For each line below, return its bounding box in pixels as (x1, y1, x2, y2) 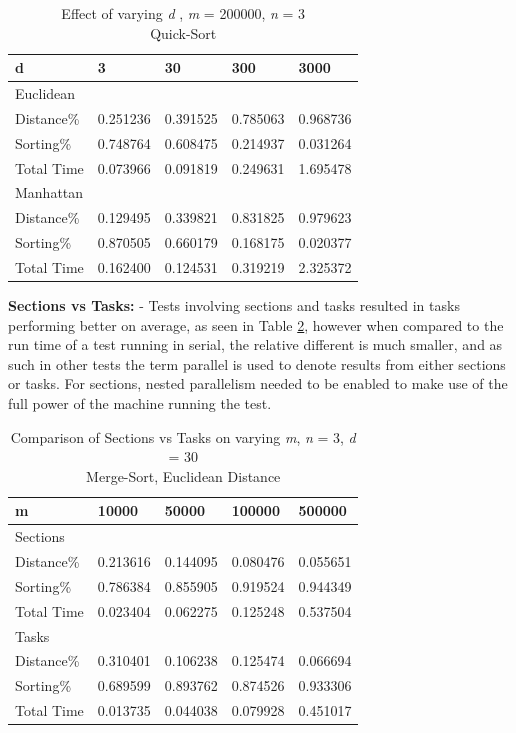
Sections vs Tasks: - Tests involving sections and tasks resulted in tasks (8, 295, 460, 316)
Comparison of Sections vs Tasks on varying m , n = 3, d (10, 426, 356, 447)
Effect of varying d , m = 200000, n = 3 (61, 3, 306, 23)
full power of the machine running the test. (8, 393, 272, 413)
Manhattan (15, 182, 84, 203)
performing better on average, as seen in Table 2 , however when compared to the (8, 314, 504, 335)
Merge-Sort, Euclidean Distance (86, 465, 281, 486)
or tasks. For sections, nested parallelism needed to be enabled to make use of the (8, 373, 508, 394)
